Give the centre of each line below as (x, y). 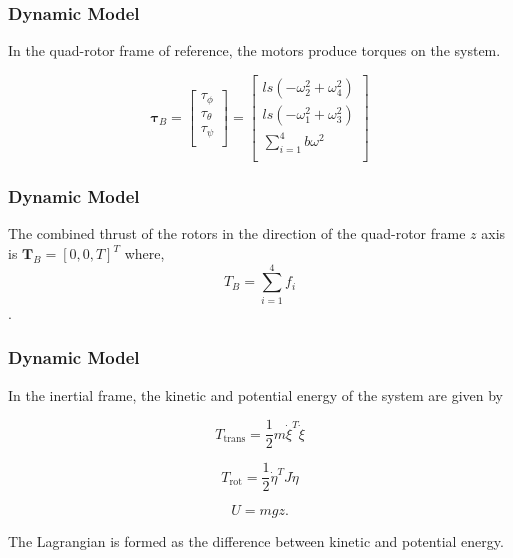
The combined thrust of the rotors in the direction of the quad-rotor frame (237, 233)
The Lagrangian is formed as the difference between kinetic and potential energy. (256, 541)
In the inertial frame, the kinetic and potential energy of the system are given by (255, 394)
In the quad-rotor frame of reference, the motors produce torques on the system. (254, 50)
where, (144, 253)
